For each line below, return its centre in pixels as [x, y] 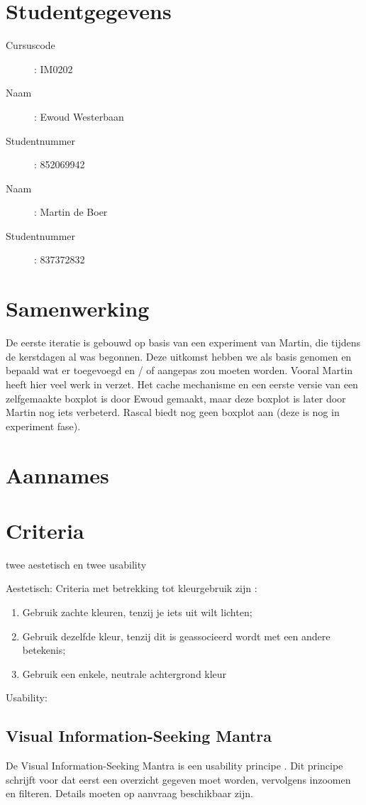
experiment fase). [43, 426]
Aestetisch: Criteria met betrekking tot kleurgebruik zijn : [132, 588]
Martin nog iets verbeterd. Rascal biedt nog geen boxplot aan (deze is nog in [173, 412]
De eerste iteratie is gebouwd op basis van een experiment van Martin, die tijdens [183, 343]
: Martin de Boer [71, 212]
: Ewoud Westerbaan [79, 116]
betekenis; [44, 650]
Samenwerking [78, 308]
